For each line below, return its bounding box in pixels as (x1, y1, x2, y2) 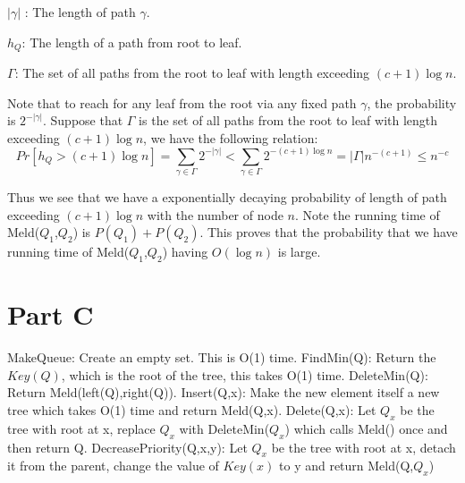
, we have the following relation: (143, 128, 318, 147)
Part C (7, 296, 94, 333)
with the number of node (147, 205, 283, 224)
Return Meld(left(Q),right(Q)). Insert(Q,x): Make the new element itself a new (7, 383, 440, 402)
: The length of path (24, 3, 136, 21)
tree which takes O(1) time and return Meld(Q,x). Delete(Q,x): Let (7, 401, 376, 419)
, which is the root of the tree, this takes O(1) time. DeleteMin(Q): (61, 365, 428, 384)
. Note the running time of (294, 205, 440, 224)
